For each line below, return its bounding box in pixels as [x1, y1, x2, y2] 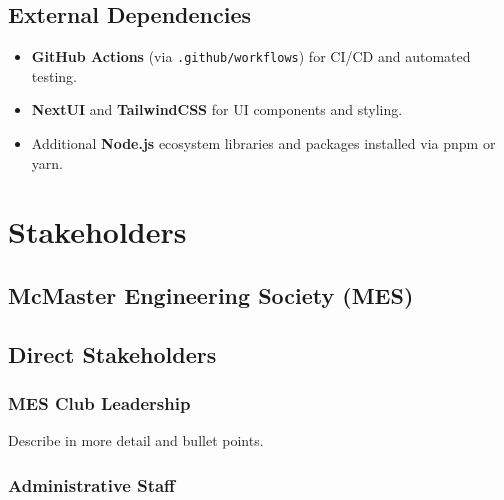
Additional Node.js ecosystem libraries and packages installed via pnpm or [31, 133, 496, 154]
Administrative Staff [8, 472, 176, 497]
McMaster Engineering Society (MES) [8, 280, 414, 310]
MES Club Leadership [8, 391, 191, 416]
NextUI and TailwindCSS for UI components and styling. [31, 99, 403, 120]
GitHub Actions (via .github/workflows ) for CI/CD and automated [31, 46, 471, 67]
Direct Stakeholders [8, 338, 217, 369]
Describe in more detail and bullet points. [8, 430, 264, 451]
